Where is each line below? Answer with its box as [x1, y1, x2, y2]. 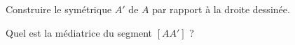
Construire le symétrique [6, 2, 112, 16]
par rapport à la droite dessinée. [152, 2, 290, 16]
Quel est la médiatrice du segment [6, 25, 152, 39]
